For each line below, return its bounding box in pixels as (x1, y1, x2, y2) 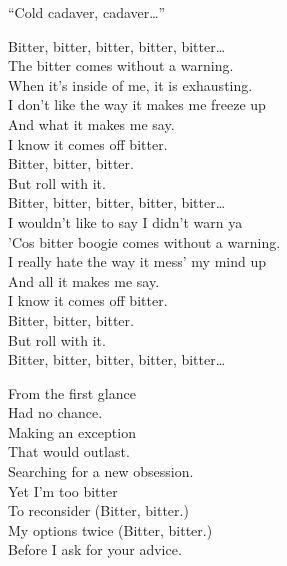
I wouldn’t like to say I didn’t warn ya (8, 211, 243, 232)
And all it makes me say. (8, 270, 160, 291)
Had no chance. (8, 402, 103, 423)
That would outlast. (8, 441, 130, 462)
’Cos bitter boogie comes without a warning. (8, 231, 281, 252)
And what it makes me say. (8, 113, 175, 134)
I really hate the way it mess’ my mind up (8, 251, 266, 272)
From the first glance (8, 382, 136, 403)
